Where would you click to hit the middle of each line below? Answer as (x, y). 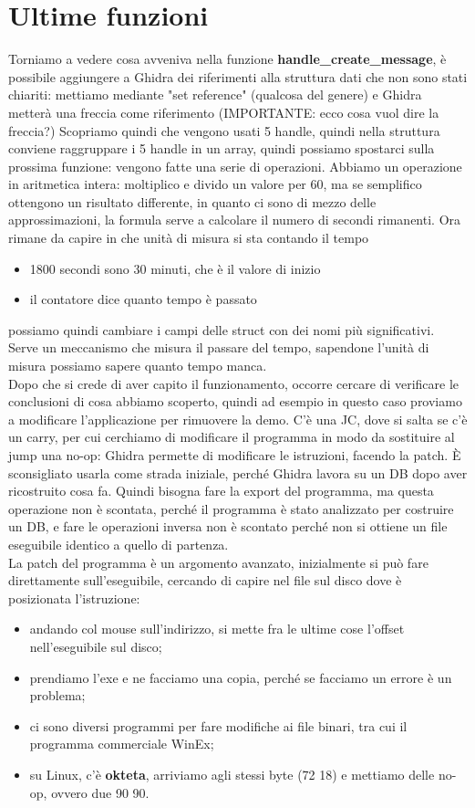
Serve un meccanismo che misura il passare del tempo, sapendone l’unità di (219, 347)
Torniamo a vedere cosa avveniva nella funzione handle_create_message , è (227, 59)
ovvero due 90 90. (100, 792)
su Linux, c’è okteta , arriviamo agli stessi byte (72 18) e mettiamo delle (232, 774)
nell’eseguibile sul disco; (96, 646)
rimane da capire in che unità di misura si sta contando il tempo (189, 238)
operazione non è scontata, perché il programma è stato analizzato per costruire (231, 508)
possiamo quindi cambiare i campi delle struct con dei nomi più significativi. (222, 329)
